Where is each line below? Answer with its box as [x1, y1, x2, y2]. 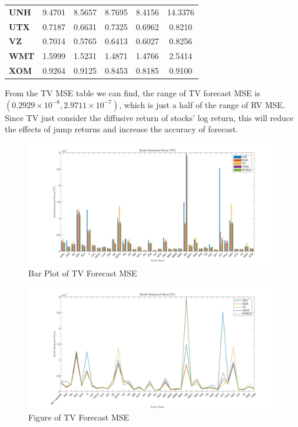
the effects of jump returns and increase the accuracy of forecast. [5, 123, 239, 135]
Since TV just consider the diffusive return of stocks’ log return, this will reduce [5, 111, 294, 123]
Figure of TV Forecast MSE [28, 410, 130, 423]
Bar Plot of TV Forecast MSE [28, 266, 137, 279]
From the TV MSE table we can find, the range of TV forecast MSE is [5, 87, 260, 99]
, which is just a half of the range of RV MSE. [119, 98, 286, 110]
